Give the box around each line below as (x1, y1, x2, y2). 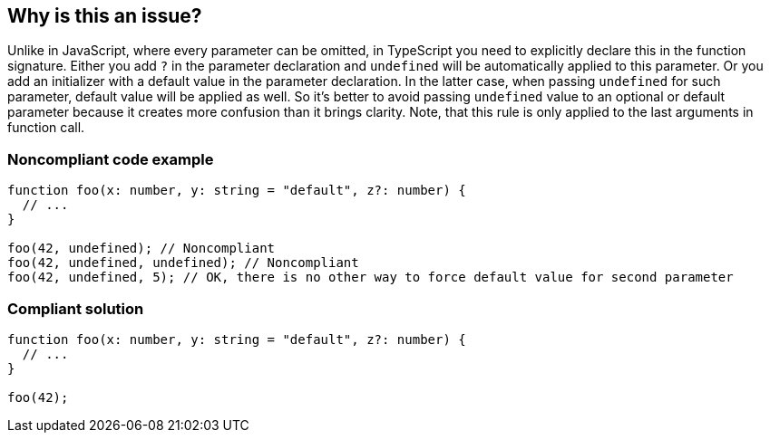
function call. (7, 120, 85, 136)
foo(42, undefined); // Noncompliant (7, 241, 276, 256)
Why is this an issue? (7, 5, 202, 27)
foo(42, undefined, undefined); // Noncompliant (7, 255, 359, 271)
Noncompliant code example (7, 149, 214, 168)
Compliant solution (7, 299, 144, 318)
